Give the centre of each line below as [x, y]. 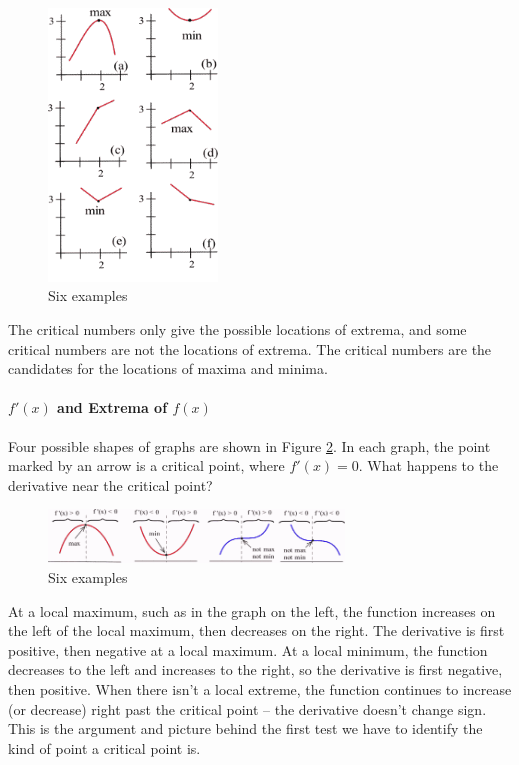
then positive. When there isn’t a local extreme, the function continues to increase [260, 688]
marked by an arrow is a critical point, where [146, 465]
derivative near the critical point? [110, 484]
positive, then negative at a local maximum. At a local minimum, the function [248, 649]
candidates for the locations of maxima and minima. [168, 368]
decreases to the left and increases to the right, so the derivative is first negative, [255, 669]
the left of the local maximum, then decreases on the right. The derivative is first [256, 630]
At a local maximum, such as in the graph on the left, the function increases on [252, 610]
